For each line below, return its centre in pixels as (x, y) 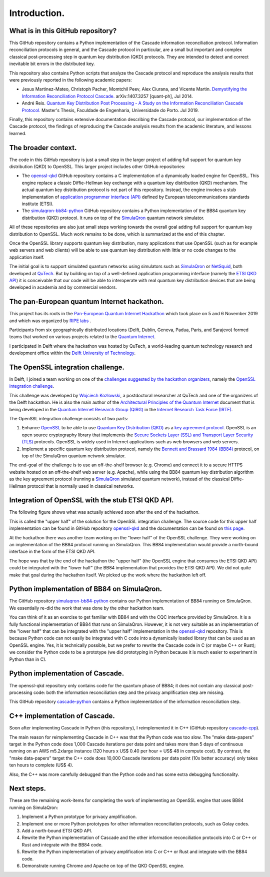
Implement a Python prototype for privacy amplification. (79, 817)
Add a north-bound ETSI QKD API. (57, 831)
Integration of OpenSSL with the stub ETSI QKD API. (91, 500)
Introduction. (37, 13)
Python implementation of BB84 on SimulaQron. (86, 589)
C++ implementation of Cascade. (62, 716)
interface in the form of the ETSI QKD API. (52, 552)
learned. (18, 133)
